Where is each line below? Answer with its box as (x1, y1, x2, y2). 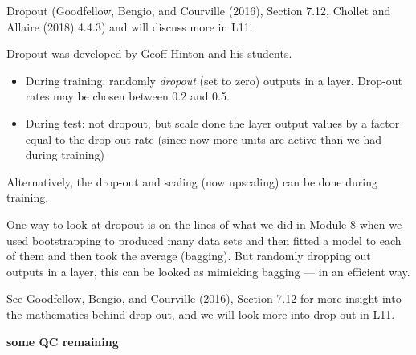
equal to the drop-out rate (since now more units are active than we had (25, 130, 382, 147)
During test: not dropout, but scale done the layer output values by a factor (25, 114, 400, 131)
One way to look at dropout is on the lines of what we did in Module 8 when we (6, 215, 402, 232)
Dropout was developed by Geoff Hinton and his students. (6, 45, 292, 62)
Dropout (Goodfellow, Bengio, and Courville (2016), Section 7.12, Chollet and (6, 2, 391, 18)
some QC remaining (6, 333, 119, 349)
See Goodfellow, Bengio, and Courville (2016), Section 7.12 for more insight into (6, 290, 402, 307)
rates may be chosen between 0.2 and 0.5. (25, 88, 230, 104)
